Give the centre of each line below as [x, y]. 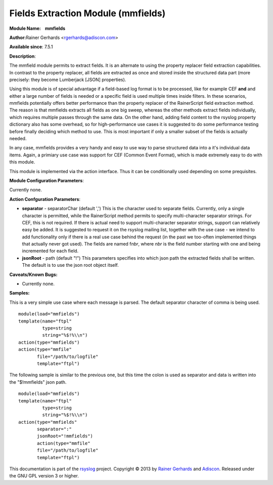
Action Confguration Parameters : [45, 199]
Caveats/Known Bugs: [33, 274]
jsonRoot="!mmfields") [65, 436]
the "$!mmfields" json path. [38, 382]
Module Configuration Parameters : [47, 180]
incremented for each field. [50, 251]
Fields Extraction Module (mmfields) [87, 13]
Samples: [19, 293]
